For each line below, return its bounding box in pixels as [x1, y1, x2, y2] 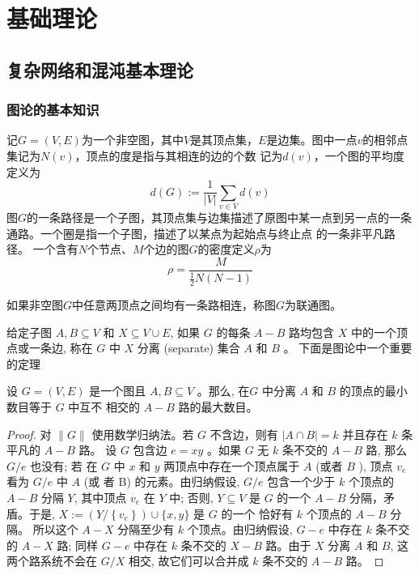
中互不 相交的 [68, 398, 141, 415]
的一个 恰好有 [221, 505, 294, 522]
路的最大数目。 [178, 398, 258, 415]
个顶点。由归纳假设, [187, 521, 293, 538]
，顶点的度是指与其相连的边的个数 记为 [74, 147, 283, 164]
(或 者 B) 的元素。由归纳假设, [83, 473, 240, 490]
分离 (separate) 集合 [137, 339, 240, 356]
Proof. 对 [6, 425, 52, 442]
